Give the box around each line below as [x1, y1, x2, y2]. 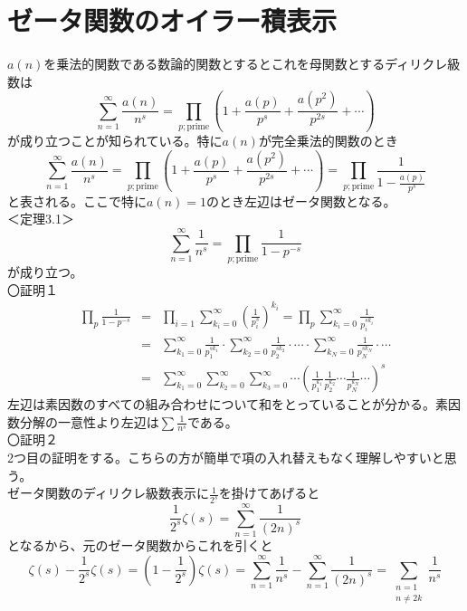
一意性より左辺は [57, 412, 159, 431]
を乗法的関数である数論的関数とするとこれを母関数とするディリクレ [43, 54, 448, 73]
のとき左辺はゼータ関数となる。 [205, 191, 396, 210]
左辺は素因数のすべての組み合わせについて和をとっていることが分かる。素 [7, 395, 448, 414]
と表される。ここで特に [7, 191, 147, 210]
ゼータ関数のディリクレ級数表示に [7, 483, 210, 502]
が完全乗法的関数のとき [258, 131, 398, 150]
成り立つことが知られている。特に [19, 131, 223, 150]
